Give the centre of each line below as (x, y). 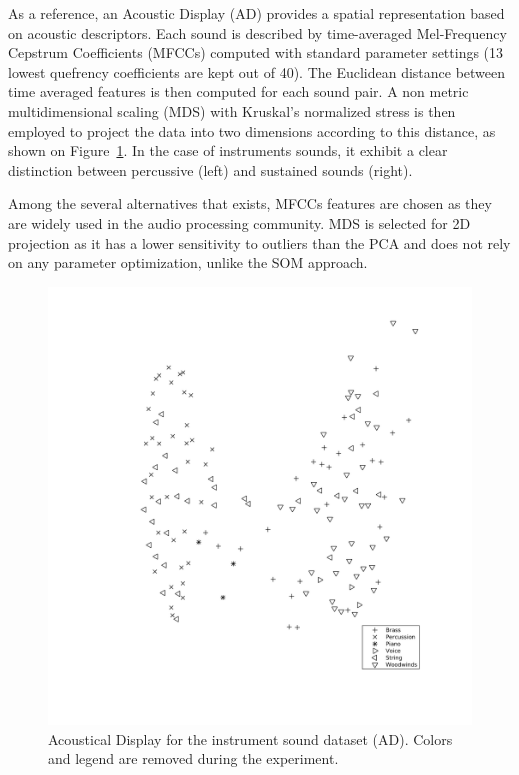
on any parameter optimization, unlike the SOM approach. (188, 262)
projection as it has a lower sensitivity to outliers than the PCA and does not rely (259, 242)
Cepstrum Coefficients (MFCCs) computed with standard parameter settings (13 (256, 52)
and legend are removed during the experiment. (193, 758)
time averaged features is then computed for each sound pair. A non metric (238, 91)
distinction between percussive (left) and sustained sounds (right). (210, 169)
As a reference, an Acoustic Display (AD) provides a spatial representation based (256, 13)
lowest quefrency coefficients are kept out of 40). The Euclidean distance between (257, 71)
